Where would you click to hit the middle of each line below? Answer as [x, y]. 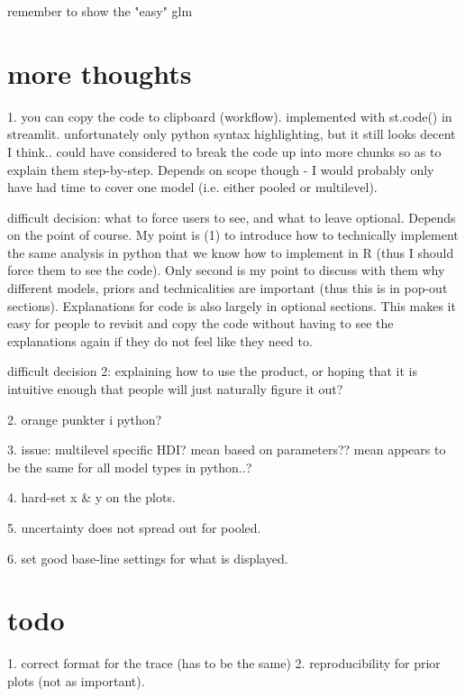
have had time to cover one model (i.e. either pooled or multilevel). [192, 187]
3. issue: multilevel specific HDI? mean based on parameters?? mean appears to [227, 449]
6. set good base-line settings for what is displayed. [148, 558]
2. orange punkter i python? [85, 419]
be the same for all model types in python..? [130, 467]
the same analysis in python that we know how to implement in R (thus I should [231, 252]
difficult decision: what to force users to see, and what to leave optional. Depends [232, 217]
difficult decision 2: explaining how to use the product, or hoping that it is [212, 371]
